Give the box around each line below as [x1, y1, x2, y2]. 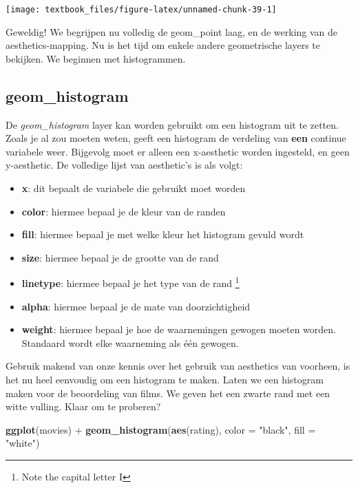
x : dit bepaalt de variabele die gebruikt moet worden [21, 181, 246, 195]
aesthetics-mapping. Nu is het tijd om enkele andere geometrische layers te [6, 38, 320, 52]
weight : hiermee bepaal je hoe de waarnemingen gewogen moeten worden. [21, 322, 336, 337]
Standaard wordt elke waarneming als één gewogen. [21, 335, 239, 350]
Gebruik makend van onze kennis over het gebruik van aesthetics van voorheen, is [6, 359, 350, 373]
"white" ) [6, 436, 40, 450]
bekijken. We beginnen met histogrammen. [6, 51, 186, 65]
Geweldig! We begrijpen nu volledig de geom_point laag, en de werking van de [6, 24, 338, 39]
